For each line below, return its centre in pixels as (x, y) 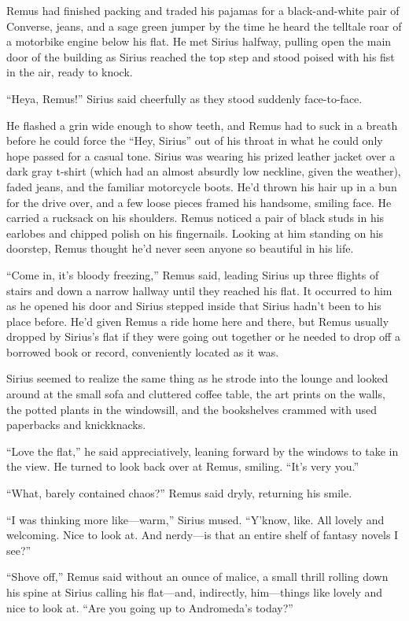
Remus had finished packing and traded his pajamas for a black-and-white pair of (203, 10)
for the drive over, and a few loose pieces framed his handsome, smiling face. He (199, 202)
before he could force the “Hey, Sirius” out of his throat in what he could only (195, 140)
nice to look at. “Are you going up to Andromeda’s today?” (150, 607)
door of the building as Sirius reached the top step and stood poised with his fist (201, 56)
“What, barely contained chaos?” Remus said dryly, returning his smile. (179, 493)
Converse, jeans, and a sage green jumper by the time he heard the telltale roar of (204, 26)
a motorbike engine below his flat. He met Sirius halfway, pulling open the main (199, 41)
